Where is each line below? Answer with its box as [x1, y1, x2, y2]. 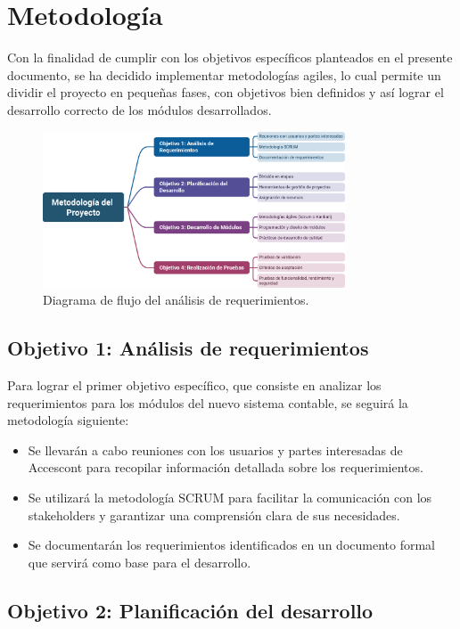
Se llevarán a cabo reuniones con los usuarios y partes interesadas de [28, 440, 403, 459]
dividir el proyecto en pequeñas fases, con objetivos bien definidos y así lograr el [7, 83, 444, 102]
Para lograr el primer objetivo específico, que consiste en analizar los [7, 376, 382, 395]
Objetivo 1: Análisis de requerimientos [7, 334, 369, 362]
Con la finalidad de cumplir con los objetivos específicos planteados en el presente [7, 48, 453, 67]
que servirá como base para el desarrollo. [28, 552, 251, 571]
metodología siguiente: [7, 411, 129, 429]
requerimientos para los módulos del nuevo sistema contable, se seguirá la [7, 393, 408, 412]
